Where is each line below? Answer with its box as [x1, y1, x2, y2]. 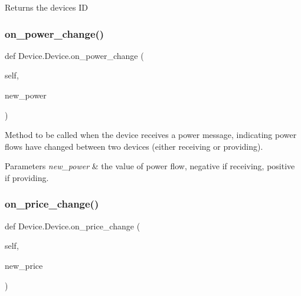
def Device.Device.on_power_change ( [5, 49, 144, 61]
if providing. [5, 171, 49, 183]
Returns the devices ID [5, 1, 88, 13]
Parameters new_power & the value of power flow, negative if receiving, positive [5, 160, 295, 172]
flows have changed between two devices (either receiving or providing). [5, 140, 263, 152]
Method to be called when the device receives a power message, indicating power [5, 129, 297, 141]
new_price [5, 259, 43, 271]
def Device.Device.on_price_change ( [5, 219, 140, 232]
